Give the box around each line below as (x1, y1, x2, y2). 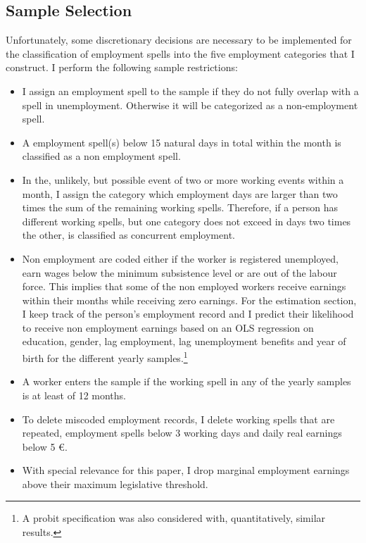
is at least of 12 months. (22, 387, 127, 402)
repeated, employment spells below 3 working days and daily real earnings (22, 425, 342, 440)
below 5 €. (22, 439, 68, 454)
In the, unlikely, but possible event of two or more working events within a (22, 172, 344, 187)
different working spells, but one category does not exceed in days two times (22, 213, 351, 228)
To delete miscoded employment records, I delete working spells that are (22, 411, 335, 426)
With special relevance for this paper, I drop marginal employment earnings (22, 463, 350, 478)
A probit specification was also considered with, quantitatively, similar (22, 511, 326, 525)
